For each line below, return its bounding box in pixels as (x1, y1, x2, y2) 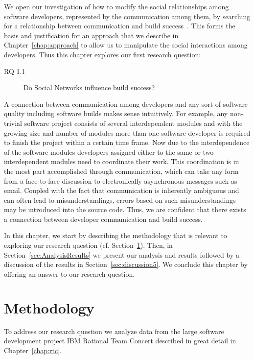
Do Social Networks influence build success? (23, 82, 155, 93)
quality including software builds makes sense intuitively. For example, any (4, 108, 228, 119)
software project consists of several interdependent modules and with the (24, 118, 243, 128)
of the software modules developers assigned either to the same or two (4, 146, 214, 157)
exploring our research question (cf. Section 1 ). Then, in (4, 240, 173, 250)
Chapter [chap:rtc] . (4, 345, 62, 355)
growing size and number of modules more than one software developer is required (4, 127, 251, 138)
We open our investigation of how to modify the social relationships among (4, 1, 229, 11)
